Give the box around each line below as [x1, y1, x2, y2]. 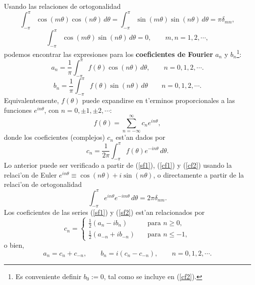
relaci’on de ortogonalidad [4, 179, 82, 189]
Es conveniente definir [15, 271, 81, 281]
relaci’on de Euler [4, 169, 57, 180]
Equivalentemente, [4, 95, 59, 105]
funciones [4, 104, 32, 115]
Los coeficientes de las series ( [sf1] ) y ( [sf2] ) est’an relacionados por [4, 207, 205, 217]
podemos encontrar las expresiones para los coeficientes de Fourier [4, 49, 213, 59]
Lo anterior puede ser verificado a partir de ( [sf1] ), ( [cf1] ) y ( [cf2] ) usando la [4, 160, 232, 170]
